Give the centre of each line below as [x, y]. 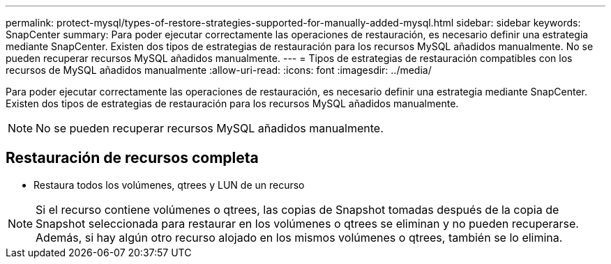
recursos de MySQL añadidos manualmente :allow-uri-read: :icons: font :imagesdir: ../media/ [219, 70]
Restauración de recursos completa [132, 158]
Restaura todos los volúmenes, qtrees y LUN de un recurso [169, 185]
